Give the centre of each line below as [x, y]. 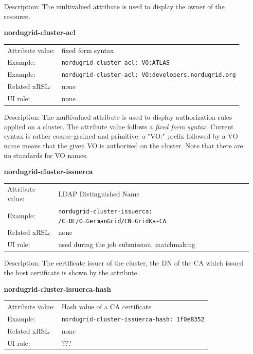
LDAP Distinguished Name [99, 194]
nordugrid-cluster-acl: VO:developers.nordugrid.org [149, 75]
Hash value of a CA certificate [107, 306]
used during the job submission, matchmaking [127, 244]
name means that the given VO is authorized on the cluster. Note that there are [124, 145]
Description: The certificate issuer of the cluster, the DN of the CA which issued [124, 263]
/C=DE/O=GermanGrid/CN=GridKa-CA [112, 221]
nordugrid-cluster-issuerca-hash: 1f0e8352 [133, 319]
